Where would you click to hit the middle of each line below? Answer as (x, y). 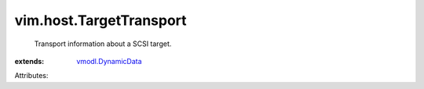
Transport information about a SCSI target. (103, 44)
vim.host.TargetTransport (101, 20)
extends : (29, 61)
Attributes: (31, 76)
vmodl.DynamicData (109, 61)
